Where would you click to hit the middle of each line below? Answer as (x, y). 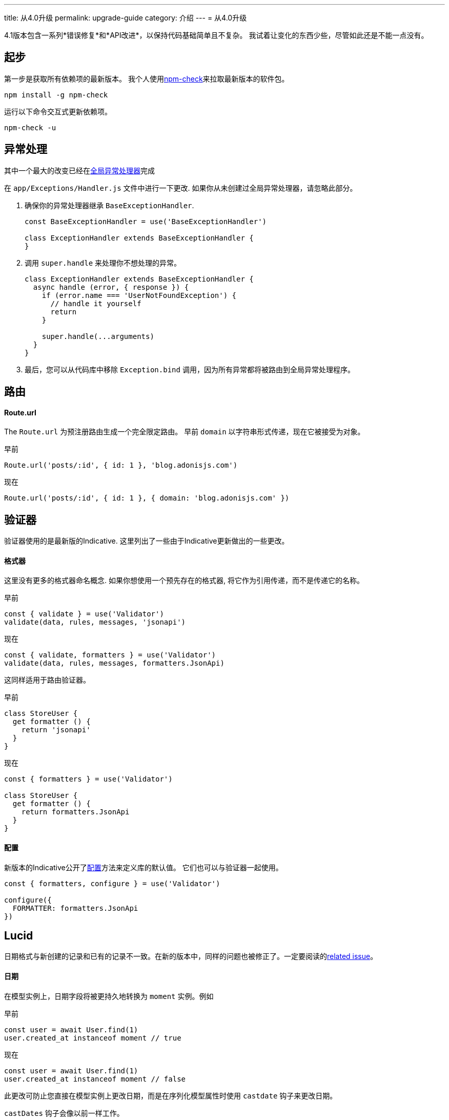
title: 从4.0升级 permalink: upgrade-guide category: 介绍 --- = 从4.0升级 (126, 18)
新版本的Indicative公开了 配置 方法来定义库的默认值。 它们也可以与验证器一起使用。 (144, 867)
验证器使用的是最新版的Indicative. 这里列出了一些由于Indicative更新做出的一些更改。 (147, 541)
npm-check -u (30, 127)
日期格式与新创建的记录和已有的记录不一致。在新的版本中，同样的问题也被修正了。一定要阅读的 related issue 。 (191, 956)
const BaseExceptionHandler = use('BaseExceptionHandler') (146, 221)
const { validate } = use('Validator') (84, 614)
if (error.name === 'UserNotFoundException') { (139, 295)
